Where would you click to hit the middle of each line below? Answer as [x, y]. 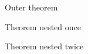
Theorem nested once [43, 26]
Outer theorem [31, 7]
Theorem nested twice [44, 46]
